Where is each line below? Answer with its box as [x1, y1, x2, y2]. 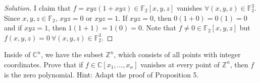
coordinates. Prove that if [4, 59, 83, 69]
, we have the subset [40, 49, 103, 60]
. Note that [141, 22, 177, 33]
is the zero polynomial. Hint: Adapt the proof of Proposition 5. [4, 69, 199, 79]
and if [4, 22, 22, 33]
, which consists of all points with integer [114, 49, 241, 60]
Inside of [4, 49, 31, 60]
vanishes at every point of [140, 59, 220, 69]
